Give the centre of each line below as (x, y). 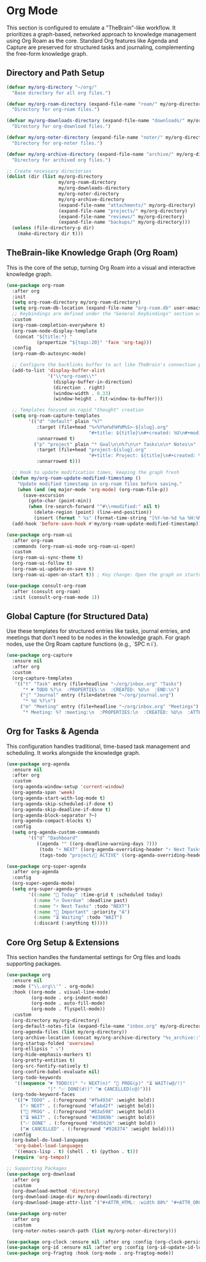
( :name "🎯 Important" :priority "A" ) (82, 912)
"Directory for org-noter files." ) (57, 143)
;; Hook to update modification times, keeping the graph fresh (96, 473)
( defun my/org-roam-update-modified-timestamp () (76, 478)
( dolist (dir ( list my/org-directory (55, 177)
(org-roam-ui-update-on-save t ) (53, 569)
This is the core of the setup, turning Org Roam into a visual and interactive (101, 267)
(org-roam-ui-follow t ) (42, 564)
